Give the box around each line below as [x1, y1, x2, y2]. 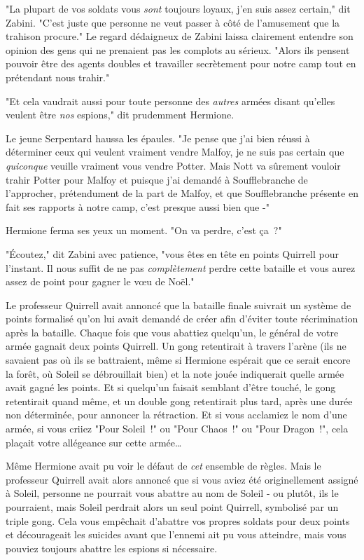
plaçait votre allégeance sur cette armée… [6, 435, 182, 449]
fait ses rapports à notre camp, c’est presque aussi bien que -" [6, 199, 269, 214]
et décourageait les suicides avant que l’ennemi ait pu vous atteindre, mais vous [6, 527, 346, 542]
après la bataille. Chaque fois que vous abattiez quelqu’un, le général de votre [6, 325, 339, 339]
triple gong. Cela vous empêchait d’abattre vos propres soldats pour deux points [6, 513, 350, 528]
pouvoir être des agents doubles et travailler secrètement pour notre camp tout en [6, 56, 356, 71]
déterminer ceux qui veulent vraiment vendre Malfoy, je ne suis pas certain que [6, 144, 344, 159]
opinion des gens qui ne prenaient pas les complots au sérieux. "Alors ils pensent [6, 42, 350, 57]
